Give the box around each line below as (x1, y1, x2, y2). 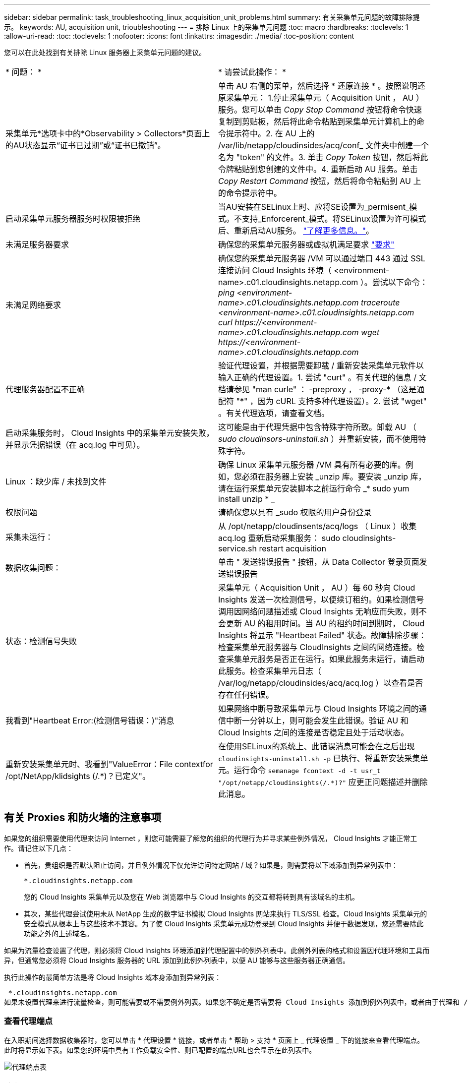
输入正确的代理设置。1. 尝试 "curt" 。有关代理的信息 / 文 (218, 372, 427, 382)
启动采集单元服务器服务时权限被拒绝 (5, 214, 141, 224)
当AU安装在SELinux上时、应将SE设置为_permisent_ (218, 202, 409, 212)
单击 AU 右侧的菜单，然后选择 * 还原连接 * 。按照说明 (218, 81, 417, 91)
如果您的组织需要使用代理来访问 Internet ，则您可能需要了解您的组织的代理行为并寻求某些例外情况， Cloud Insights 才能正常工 (4, 834, 417, 842)
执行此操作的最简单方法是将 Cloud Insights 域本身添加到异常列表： (4, 972, 222, 981)
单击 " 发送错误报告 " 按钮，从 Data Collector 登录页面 (218, 557, 419, 567)
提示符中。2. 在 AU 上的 (226, 128, 315, 138)
